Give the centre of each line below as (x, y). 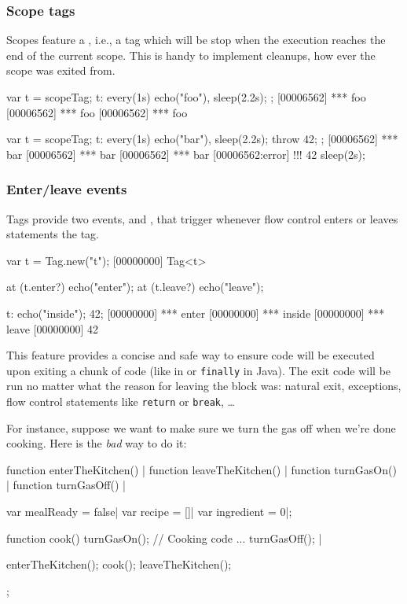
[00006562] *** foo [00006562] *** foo (97, 112)
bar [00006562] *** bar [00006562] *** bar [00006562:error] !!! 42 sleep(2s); (186, 154)
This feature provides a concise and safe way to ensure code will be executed (191, 355)
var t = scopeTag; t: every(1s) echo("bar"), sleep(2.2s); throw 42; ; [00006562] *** (202, 139)
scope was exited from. (61, 70)
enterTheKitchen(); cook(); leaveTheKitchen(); (119, 564)
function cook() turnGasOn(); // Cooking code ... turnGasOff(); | (164, 538)
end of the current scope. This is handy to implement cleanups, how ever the (191, 55)
